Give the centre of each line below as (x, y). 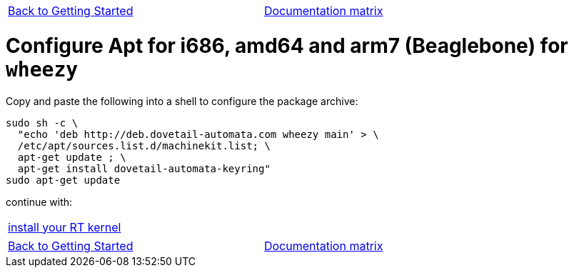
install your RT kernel (65, 227)
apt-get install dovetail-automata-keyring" (144, 168)
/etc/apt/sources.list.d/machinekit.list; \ (144, 145)
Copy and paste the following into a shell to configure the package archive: (182, 101)
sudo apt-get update (63, 180)
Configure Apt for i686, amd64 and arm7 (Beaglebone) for (287, 45)
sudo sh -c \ (42, 123)
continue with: (39, 202)
